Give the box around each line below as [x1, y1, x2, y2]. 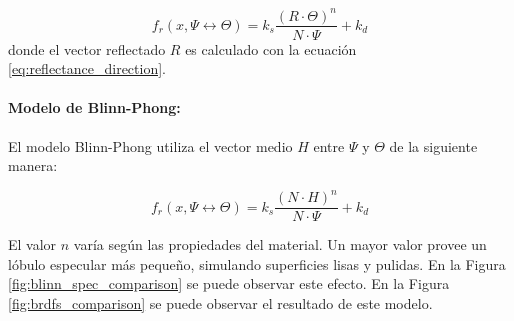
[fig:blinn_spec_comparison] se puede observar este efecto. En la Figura [8, 273, 450, 294]
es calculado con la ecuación [185, 38, 357, 59]
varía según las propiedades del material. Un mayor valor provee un [73, 234, 487, 255]
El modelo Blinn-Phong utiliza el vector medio [8, 135, 293, 156]
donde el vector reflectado [8, 38, 166, 59]
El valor [8, 234, 57, 255]
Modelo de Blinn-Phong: [8, 97, 181, 118]
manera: [8, 155, 58, 176]
